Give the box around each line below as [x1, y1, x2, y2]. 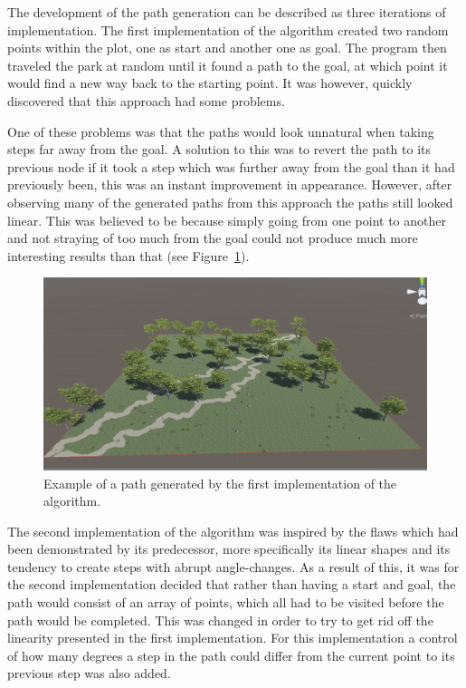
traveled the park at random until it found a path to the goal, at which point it [7, 55, 448, 74]
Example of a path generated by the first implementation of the [43, 473, 397, 492]
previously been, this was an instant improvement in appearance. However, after [7, 175, 452, 194]
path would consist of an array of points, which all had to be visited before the [7, 593, 444, 612]
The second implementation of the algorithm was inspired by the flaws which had [7, 521, 459, 540]
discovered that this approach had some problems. [7, 91, 285, 110]
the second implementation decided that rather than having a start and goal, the [7, 575, 456, 594]
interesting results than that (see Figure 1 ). [7, 246, 250, 265]
